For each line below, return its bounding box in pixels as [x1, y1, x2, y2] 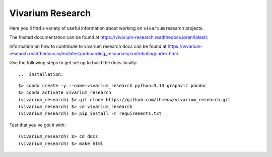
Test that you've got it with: [9, 122, 66, 128]
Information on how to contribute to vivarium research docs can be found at [9, 43, 167, 50]
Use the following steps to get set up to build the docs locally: [9, 60, 138, 66]
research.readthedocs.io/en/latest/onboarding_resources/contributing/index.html [9, 50, 178, 56]
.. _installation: [18, 71, 64, 77]
